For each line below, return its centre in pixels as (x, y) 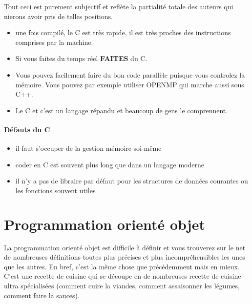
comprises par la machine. (54, 42)
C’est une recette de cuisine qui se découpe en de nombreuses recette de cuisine (123, 276)
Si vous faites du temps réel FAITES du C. (81, 58)
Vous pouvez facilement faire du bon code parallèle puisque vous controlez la (130, 74)
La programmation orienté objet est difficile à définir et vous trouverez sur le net (125, 247)
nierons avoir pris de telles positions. (58, 16)
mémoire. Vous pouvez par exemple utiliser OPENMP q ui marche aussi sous (130, 84)
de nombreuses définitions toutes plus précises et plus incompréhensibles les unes (125, 257)
